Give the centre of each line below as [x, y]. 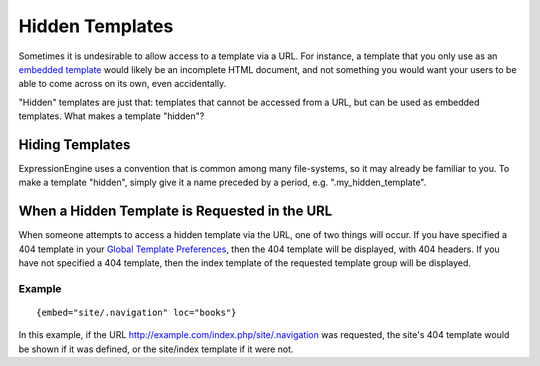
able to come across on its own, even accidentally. [122, 84]
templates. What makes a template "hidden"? [111, 116]
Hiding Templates [74, 144]
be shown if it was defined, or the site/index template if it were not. [156, 349]
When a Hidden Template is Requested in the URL [175, 211]
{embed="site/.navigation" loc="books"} [136, 313]
